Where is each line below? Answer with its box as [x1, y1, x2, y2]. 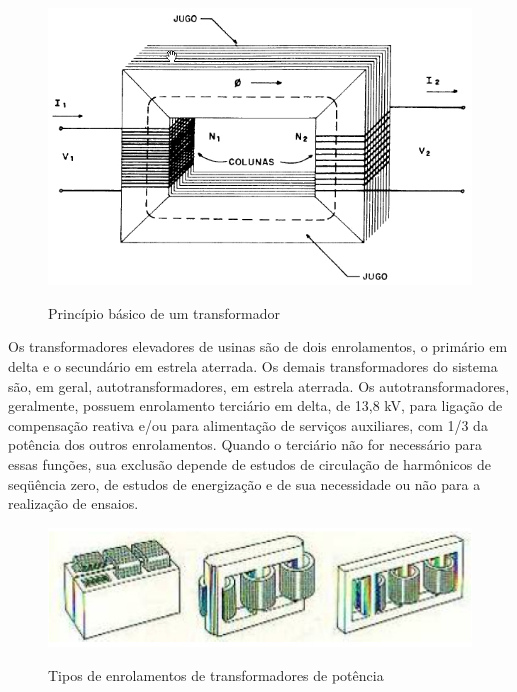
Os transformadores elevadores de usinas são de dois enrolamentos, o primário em [8, 336, 508, 357]
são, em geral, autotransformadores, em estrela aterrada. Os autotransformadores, [8, 375, 510, 396]
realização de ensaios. [8, 493, 139, 514]
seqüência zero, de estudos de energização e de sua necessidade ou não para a [8, 473, 481, 494]
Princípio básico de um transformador [48, 302, 280, 323]
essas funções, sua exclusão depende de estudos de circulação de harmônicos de [8, 453, 491, 474]
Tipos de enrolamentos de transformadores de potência [48, 664, 384, 685]
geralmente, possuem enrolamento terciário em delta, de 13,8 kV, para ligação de [8, 395, 503, 416]
